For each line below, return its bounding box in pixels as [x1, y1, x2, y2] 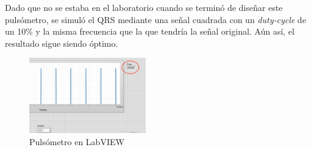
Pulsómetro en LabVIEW [29, 135, 124, 148]
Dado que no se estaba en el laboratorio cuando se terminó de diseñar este [5, 1, 283, 13]
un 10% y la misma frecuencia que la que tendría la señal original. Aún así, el [5, 25, 295, 38]
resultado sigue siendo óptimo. [5, 36, 118, 49]
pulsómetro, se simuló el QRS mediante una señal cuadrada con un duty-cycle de [5, 13, 306, 26]
